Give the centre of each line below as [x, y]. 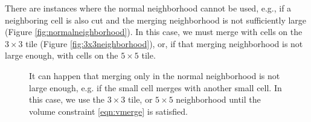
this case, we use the [67, 99]
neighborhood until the [218, 99]
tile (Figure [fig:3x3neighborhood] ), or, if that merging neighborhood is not [164, 43]
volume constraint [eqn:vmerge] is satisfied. [108, 111]
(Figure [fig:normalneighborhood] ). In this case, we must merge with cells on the [154, 32]
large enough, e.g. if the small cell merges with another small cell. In [155, 87]
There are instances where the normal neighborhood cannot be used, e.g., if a [148, 8]
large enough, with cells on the [62, 55]
